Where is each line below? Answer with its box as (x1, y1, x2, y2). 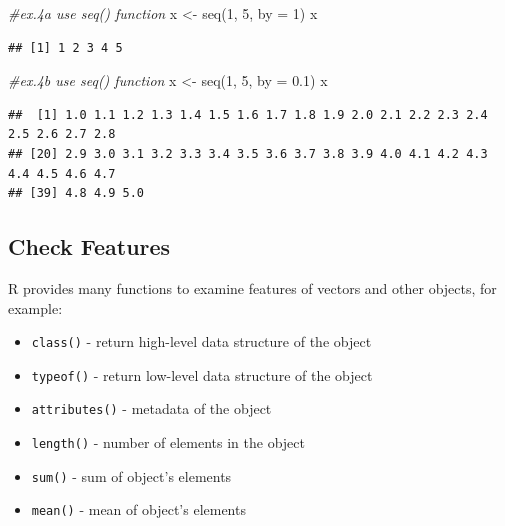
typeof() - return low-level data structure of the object (31, 364, 373, 385)
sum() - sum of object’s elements (31, 465, 232, 486)
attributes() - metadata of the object (31, 398, 272, 419)
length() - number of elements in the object (31, 432, 305, 453)
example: (8, 297, 63, 318)
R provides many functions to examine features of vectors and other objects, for (8, 277, 497, 298)
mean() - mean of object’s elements (31, 499, 246, 520)
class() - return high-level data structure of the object (31, 331, 372, 352)
